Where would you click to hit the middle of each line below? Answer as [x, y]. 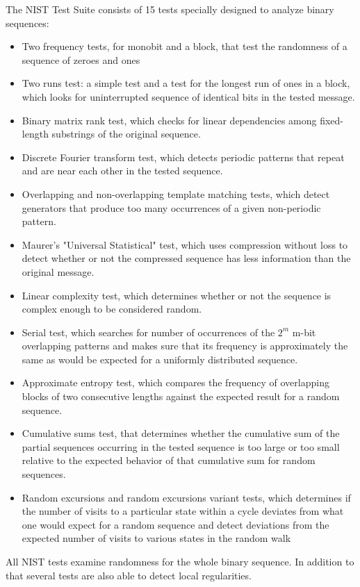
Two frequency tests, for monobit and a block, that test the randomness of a [185, 46]
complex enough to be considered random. [112, 309]
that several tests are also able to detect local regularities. [129, 575]
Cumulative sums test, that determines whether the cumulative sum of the [181, 433]
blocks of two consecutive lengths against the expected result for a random [181, 396]
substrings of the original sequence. [126, 134]
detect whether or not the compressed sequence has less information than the [186, 258]
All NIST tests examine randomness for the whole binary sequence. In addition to [180, 561]
